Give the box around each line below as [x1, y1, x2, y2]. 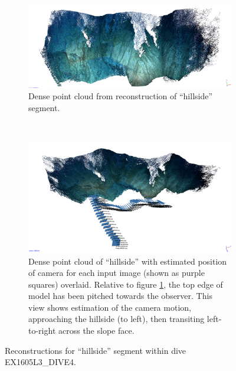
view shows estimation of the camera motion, [28, 301, 191, 313]
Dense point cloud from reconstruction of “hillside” [28, 90, 213, 102]
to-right [28, 324, 56, 337]
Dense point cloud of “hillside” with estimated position [28, 255, 227, 267]
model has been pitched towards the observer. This [28, 289, 212, 302]
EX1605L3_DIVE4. [5, 356, 76, 368]
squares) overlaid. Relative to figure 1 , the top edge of [28, 278, 223, 290]
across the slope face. [58, 324, 135, 337]
